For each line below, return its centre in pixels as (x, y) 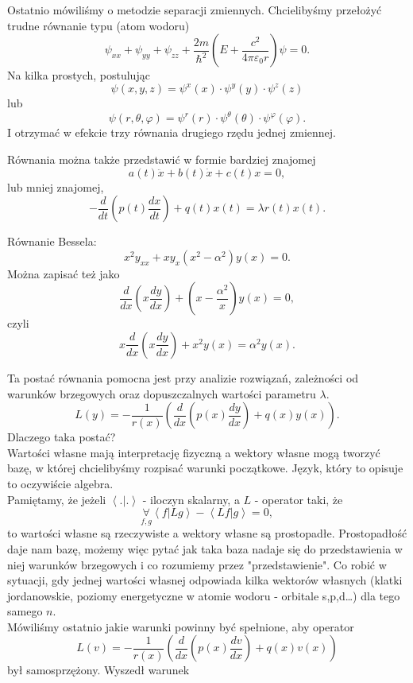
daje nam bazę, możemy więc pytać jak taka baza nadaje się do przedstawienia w (205, 548)
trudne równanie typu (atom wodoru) (98, 25)
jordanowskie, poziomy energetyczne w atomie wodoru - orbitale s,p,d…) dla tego (204, 595)
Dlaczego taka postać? (62, 437)
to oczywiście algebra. (60, 483)
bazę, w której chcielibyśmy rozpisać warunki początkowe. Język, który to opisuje (205, 468)
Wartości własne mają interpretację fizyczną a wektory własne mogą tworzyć (194, 452)
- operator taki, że (299, 499)
